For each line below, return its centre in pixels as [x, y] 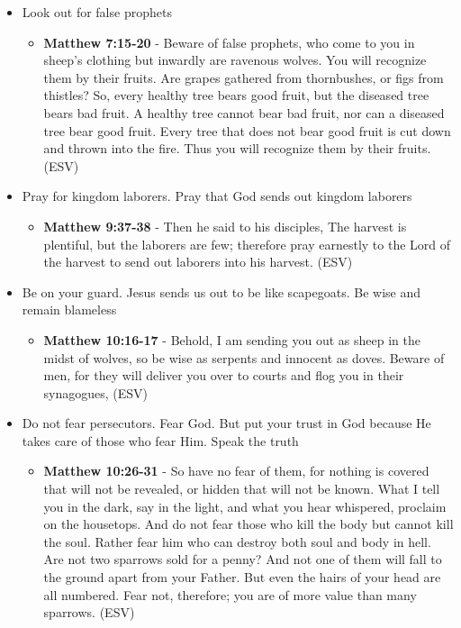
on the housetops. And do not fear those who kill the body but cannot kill [249, 524]
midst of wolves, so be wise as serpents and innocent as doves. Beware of [244, 357]
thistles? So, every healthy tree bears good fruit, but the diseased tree [236, 95]
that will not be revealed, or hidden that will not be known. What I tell [242, 489]
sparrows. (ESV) [89, 612]
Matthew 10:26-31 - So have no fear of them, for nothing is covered [236, 471]
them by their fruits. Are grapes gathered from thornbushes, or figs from [244, 77]
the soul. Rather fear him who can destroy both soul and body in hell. [237, 541]
